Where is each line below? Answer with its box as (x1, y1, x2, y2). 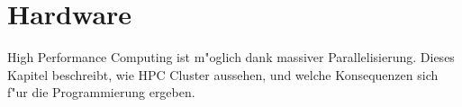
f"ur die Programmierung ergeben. (7, 83, 195, 102)
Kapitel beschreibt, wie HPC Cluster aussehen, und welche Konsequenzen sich (7, 65, 439, 84)
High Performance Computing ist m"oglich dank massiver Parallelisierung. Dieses (7, 48, 455, 67)
